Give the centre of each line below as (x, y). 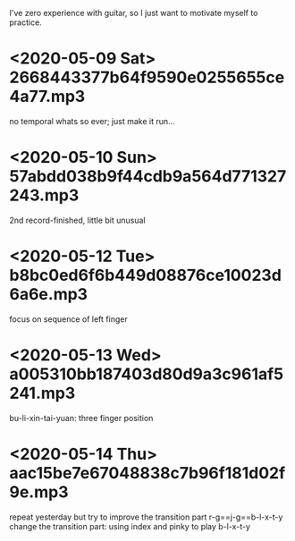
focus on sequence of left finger (68, 319)
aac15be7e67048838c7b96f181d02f (147, 473)
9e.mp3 (39, 492)
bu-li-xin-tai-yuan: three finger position (81, 418)
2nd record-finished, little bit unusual (77, 220)
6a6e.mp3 (48, 295)
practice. (25, 22)
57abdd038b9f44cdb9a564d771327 (148, 177)
